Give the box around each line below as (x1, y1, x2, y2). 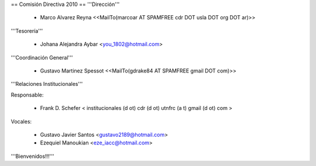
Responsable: (11, 91, 44, 98)
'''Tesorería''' (11, 27, 43, 34)
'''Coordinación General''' (11, 54, 73, 61)
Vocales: (11, 117, 32, 125)
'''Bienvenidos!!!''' (11, 153, 54, 160)
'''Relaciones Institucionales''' (11, 81, 83, 88)
